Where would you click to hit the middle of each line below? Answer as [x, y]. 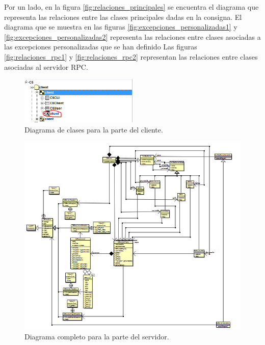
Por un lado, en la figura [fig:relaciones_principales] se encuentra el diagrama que [131, 7]
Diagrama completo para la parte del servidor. [97, 336]
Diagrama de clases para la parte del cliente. [94, 129]
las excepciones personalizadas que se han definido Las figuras [101, 47]
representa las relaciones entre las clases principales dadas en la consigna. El [123, 17]
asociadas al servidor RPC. [46, 67]
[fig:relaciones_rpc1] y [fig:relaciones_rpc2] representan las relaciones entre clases [131, 56]
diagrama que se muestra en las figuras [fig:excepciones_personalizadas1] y [121, 27]
